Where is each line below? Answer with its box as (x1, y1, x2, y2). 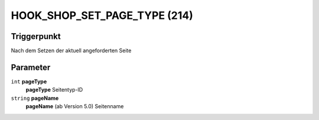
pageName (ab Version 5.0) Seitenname (25, 103, 124, 110)
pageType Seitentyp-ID (25, 86, 83, 93)
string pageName (11, 95, 59, 102)
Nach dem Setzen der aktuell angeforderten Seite (11, 47, 132, 54)
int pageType (11, 77, 47, 85)
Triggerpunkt (11, 31, 61, 41)
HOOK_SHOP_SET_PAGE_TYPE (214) (11, 9, 193, 22)
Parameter (11, 62, 51, 72)
